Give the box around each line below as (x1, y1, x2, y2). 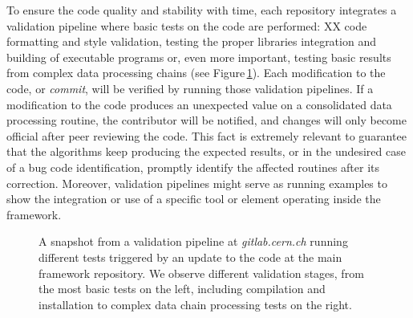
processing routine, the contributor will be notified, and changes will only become (6, 112, 407, 128)
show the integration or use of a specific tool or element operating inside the (6, 190, 381, 207)
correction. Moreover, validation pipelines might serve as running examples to (6, 174, 387, 191)
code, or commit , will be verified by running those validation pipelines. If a (6, 79, 374, 96)
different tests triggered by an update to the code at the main (38, 248, 342, 265)
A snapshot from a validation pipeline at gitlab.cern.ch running (38, 233, 348, 250)
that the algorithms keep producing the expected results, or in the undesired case (6, 143, 406, 160)
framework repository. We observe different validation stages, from (38, 264, 364, 281)
